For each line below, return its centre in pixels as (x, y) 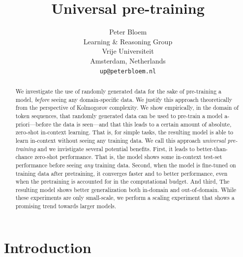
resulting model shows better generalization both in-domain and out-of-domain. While (126, 189)
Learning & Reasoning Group (128, 41)
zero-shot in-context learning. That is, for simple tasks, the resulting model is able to (124, 132)
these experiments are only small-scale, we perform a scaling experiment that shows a (125, 198)
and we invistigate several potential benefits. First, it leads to (116, 148)
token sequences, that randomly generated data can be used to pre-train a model (119, 115)
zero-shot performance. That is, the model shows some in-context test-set (128, 157)
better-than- (212, 148)
